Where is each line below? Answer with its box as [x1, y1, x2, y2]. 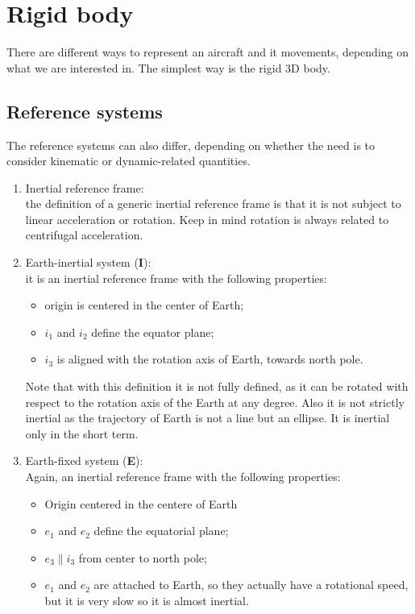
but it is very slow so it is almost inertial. [44, 591, 249, 608]
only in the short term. [25, 425, 139, 442]
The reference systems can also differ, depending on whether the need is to [6, 136, 376, 153]
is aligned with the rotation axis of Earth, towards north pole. [56, 351, 363, 367]
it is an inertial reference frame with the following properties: [25, 269, 327, 286]
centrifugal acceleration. [25, 226, 143, 243]
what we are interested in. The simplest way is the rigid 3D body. [6, 59, 330, 76]
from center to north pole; [78, 549, 207, 566]
